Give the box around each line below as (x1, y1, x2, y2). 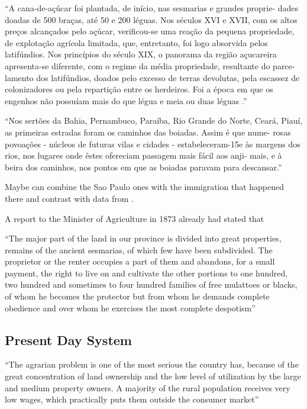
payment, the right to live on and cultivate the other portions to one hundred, (5, 266, 288, 279)
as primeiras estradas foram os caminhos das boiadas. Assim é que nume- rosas (5, 125, 291, 138)
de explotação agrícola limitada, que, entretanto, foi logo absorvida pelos (5, 36, 268, 49)
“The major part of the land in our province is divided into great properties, (5, 232, 282, 244)
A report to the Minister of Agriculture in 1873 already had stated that (5, 212, 264, 224)
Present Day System (5, 330, 132, 349)
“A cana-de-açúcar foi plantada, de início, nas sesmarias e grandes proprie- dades (5, 2, 299, 14)
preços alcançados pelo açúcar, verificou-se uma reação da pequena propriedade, (5, 25, 295, 37)
